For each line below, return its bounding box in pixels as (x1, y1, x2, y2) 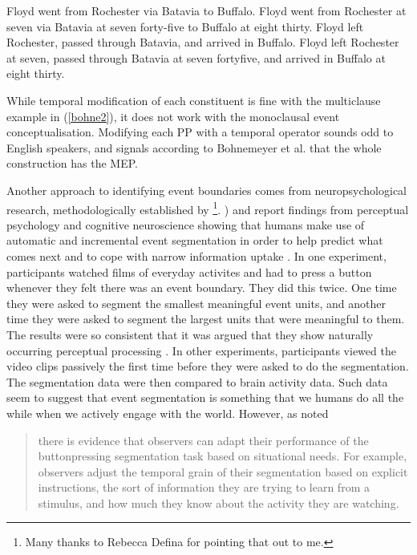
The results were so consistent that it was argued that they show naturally (6, 326, 374, 342)
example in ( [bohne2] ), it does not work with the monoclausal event (6, 107, 340, 124)
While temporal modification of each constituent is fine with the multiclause (6, 91, 381, 108)
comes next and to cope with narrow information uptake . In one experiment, (6, 247, 387, 264)
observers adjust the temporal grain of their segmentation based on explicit (38, 463, 408, 480)
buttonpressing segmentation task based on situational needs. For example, (38, 448, 407, 464)
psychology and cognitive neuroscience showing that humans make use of (6, 216, 365, 233)
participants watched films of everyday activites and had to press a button (6, 263, 372, 280)
